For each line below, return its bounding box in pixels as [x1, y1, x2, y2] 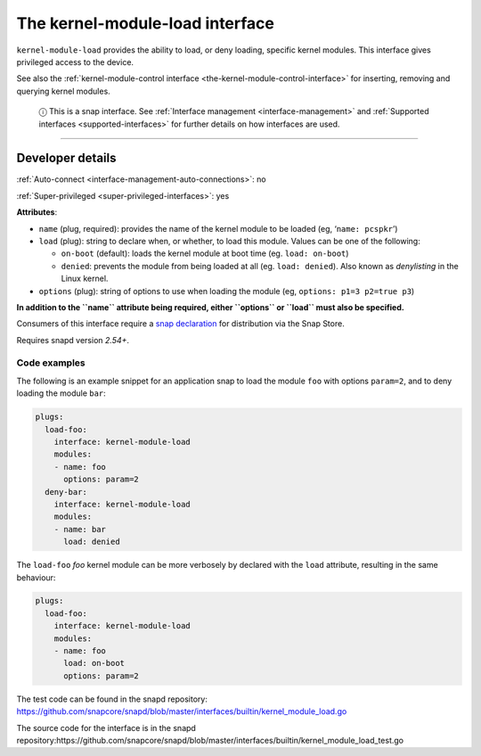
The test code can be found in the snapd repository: [16, 694, 208, 704]
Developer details [16, 151, 117, 166]
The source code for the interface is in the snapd [16, 722, 196, 733]
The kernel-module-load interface [16, 13, 275, 33]
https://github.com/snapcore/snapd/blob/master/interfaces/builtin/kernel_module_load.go [16, 706, 347, 717]
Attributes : [16, 207, 58, 218]
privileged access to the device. [16, 56, 134, 67]
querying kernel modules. [16, 86, 110, 96]
